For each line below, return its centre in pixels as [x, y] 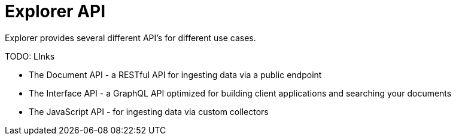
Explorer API [55, 11]
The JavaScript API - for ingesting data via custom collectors [149, 111]
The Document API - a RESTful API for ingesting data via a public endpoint [175, 74]
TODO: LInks [30, 56]
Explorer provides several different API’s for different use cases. [130, 38]
